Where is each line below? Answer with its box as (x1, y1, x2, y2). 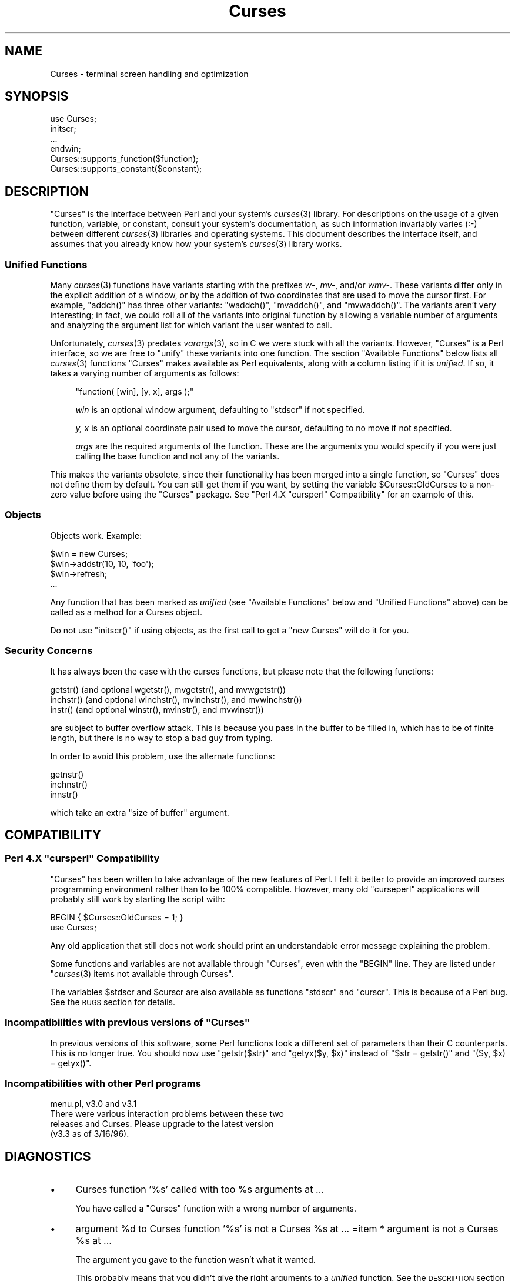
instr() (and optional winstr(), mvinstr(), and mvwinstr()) (50, 704, 264, 715)
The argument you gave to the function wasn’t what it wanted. (75, 1255, 316, 1265)
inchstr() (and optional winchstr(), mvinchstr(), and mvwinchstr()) (50, 694, 302, 705)
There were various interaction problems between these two (50, 1109, 284, 1119)
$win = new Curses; (50, 548, 128, 559)
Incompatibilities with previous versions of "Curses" (5, 1016, 250, 1029)
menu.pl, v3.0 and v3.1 (50, 1099, 137, 1109)
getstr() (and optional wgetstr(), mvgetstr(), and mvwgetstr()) (50, 684, 286, 695)
